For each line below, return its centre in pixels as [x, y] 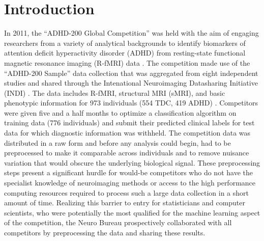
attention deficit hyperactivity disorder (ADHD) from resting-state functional [125, 53]
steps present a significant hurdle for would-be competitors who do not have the [128, 172]
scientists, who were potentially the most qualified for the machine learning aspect [132, 212]
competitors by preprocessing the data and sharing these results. [105, 232]
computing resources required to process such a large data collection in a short [126, 192]
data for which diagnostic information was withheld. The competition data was [127, 133]
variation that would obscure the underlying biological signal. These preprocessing [132, 162]
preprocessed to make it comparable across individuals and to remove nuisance [127, 153]
